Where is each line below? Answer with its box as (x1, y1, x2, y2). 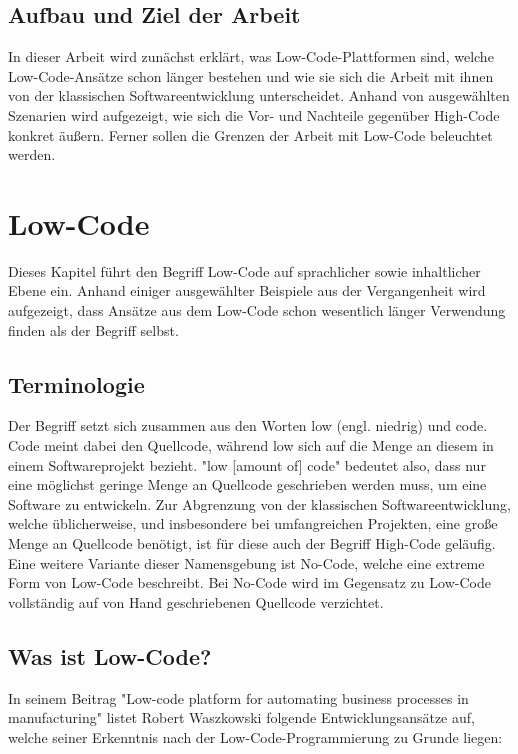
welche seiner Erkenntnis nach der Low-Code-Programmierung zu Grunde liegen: (8, 726, 503, 747)
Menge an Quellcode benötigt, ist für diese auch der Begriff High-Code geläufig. (8, 533, 496, 554)
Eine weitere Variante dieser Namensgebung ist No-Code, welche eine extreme (8, 552, 485, 573)
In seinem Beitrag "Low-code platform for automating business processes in (8, 687, 469, 708)
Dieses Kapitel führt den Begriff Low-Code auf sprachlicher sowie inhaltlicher (8, 260, 481, 281)
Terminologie (8, 368, 145, 399)
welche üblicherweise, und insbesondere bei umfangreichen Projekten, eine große (8, 513, 498, 534)
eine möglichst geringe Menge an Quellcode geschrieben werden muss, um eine (8, 474, 487, 495)
